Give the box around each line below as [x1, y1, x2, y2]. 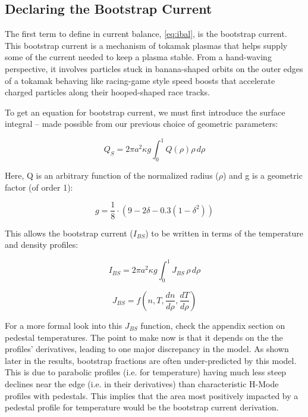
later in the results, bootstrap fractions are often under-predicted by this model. [5, 354, 297, 366]
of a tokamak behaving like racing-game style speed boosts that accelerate [5, 74, 275, 86]
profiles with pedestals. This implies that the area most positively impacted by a [5, 389, 298, 402]
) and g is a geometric [223, 169, 303, 182]
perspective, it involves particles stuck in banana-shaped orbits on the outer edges [5, 62, 303, 74]
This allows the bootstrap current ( [5, 226, 133, 239]
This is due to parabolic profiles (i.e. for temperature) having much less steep [5, 366, 287, 378]
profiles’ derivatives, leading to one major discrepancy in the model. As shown [5, 343, 289, 355]
